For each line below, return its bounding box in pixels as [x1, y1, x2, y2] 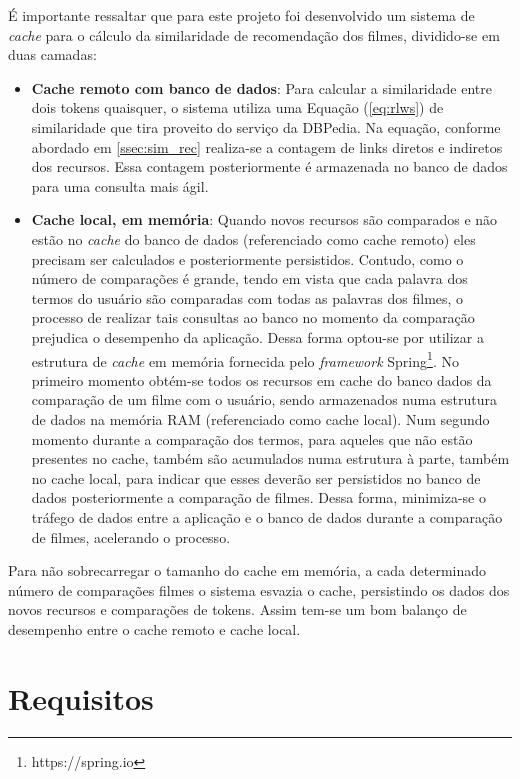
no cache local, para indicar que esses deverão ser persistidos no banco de [31, 467, 481, 488]
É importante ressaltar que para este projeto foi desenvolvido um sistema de [8, 5, 475, 25]
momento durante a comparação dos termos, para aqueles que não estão [31, 428, 473, 449]
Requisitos [8, 677, 154, 718]
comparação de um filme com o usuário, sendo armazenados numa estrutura [31, 389, 497, 410]
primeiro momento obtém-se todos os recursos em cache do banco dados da [31, 369, 492, 390]
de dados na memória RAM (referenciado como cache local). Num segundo [31, 408, 490, 429]
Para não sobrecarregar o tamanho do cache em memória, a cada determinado [8, 560, 487, 581]
